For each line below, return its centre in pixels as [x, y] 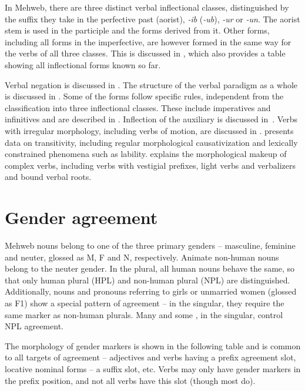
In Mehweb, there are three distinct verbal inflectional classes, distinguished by [147, 7]
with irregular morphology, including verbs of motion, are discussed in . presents [149, 130]
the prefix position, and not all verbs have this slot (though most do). [130, 380]
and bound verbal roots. [48, 177]
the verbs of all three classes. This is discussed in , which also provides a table [145, 53]
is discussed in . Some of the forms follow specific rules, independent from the [144, 96]
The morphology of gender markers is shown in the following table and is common [153, 345]
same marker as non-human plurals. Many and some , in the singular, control [144, 314]
